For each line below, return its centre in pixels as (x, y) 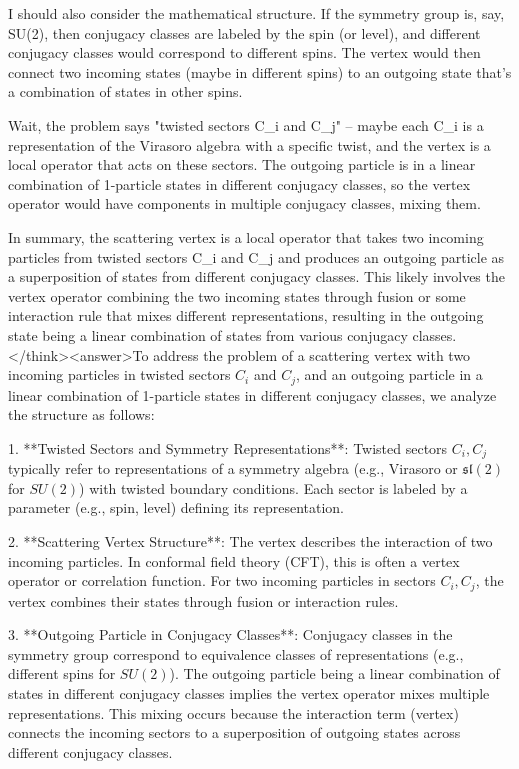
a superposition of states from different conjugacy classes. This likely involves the (256, 276)
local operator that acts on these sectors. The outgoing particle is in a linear (242, 164)
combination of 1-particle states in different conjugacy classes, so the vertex (239, 183)
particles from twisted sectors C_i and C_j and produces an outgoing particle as (256, 256)
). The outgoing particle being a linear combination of (334, 673)
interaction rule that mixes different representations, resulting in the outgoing (246, 315)
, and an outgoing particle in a (389, 374)
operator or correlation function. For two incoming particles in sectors (222, 580)
